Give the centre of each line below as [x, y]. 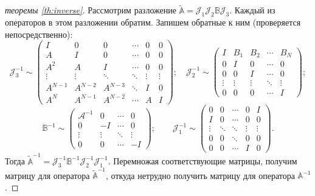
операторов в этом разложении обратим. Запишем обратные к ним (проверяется [153, 22]
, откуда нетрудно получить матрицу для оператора [200, 175]
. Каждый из [252, 10]
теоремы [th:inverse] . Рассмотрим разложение [91, 10]
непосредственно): [39, 34]
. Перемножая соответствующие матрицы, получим [202, 160]
